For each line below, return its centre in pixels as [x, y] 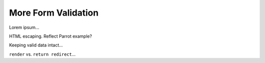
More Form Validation [54, 13]
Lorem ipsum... [24, 27]
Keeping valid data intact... [36, 45]
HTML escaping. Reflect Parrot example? [51, 36]
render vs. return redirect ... [42, 54]
